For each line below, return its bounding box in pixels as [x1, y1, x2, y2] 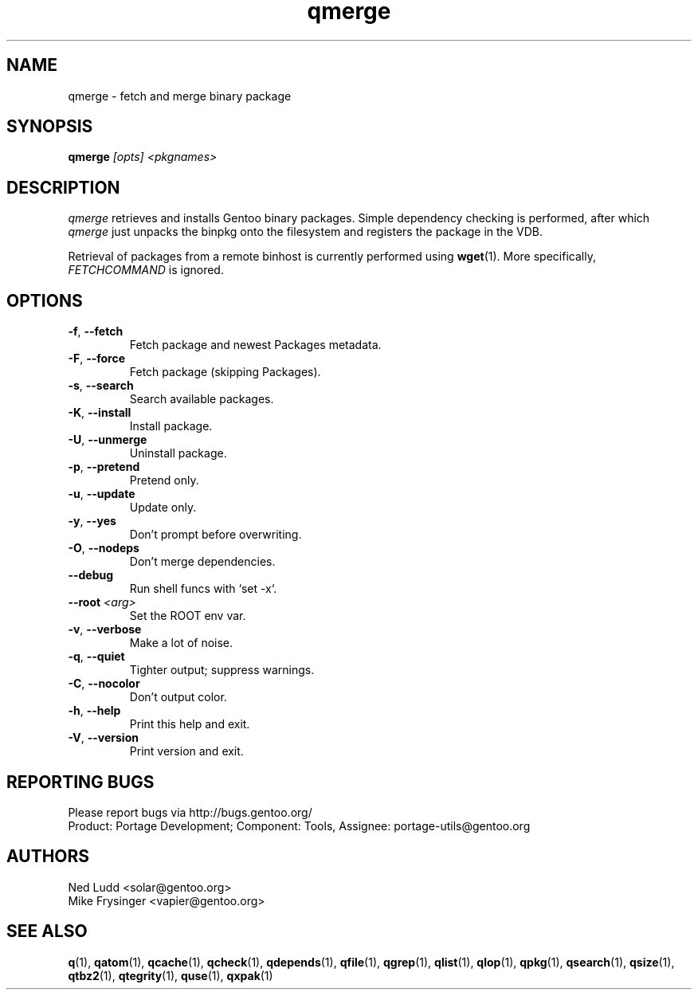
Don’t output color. [129, 690, 227, 704]
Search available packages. [129, 392, 274, 406]
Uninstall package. [129, 446, 227, 461]
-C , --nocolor [68, 676, 140, 691]
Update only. [129, 500, 197, 515]
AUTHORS [6, 846, 90, 867]
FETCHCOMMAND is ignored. [68, 263, 224, 277]
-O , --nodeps [68, 541, 139, 555]
